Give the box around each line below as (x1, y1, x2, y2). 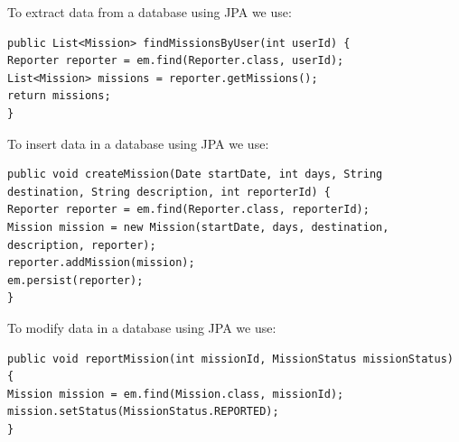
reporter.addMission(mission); (7, 256, 195, 270)
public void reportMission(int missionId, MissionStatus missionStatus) (7, 352, 454, 365)
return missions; (7, 89, 111, 103)
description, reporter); (7, 238, 156, 252)
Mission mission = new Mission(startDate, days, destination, (7, 220, 389, 234)
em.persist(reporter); (7, 273, 144, 287)
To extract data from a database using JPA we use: (7, 3, 292, 21)
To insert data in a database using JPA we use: (7, 134, 269, 152)
